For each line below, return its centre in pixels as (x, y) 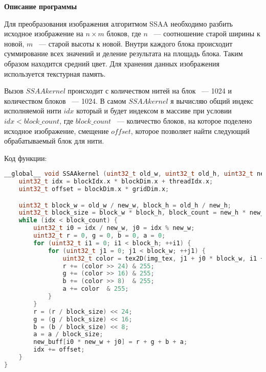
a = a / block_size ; (68, 334)
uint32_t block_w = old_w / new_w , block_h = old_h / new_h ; (125, 205)
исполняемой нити (33, 111)
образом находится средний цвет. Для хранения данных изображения (112, 63)
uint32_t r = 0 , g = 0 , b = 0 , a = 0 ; (99, 236)
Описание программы (41, 6)
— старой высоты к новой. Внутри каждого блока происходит (136, 43)
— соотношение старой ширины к (207, 33)
